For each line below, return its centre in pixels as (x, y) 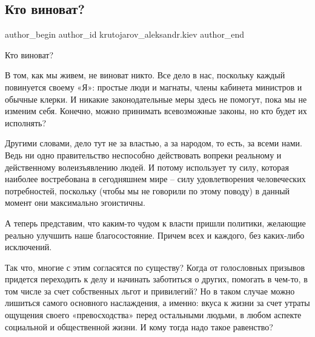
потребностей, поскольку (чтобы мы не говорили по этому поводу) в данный (148, 190)
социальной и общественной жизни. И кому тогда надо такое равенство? (139, 326)
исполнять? (26, 122)
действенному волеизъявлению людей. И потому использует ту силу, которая (147, 167)
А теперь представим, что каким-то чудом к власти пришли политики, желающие (155, 223)
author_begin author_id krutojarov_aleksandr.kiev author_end (125, 34)
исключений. (28, 247)
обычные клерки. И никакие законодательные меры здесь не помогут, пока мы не (156, 99)
